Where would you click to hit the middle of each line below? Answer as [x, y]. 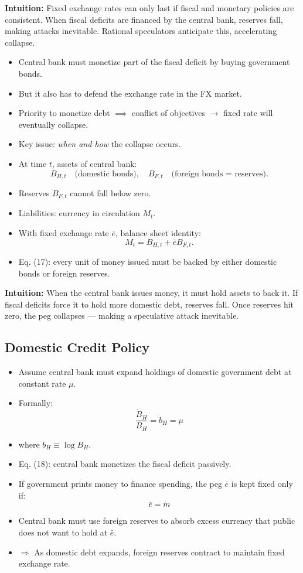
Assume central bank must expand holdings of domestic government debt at [155, 372]
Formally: [35, 403]
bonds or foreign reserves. [64, 273]
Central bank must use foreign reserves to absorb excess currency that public [157, 521]
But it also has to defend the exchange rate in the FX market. [130, 93]
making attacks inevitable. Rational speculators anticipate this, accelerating [141, 31]
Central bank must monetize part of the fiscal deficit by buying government [154, 62]
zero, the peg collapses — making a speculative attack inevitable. [122, 316]
